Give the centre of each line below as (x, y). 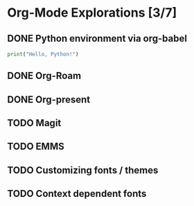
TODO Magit (34, 123)
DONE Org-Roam (44, 76)
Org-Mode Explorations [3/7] (92, 13)
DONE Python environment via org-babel (97, 38)
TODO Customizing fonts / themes (83, 170)
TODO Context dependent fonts (77, 194)
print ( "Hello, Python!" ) (43, 54)
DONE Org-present (49, 100)
